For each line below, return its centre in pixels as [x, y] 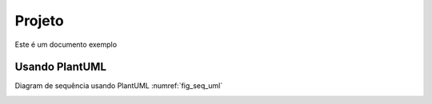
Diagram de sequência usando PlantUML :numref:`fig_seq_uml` [119, 86]
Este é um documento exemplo [66, 44]
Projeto [39, 21]
